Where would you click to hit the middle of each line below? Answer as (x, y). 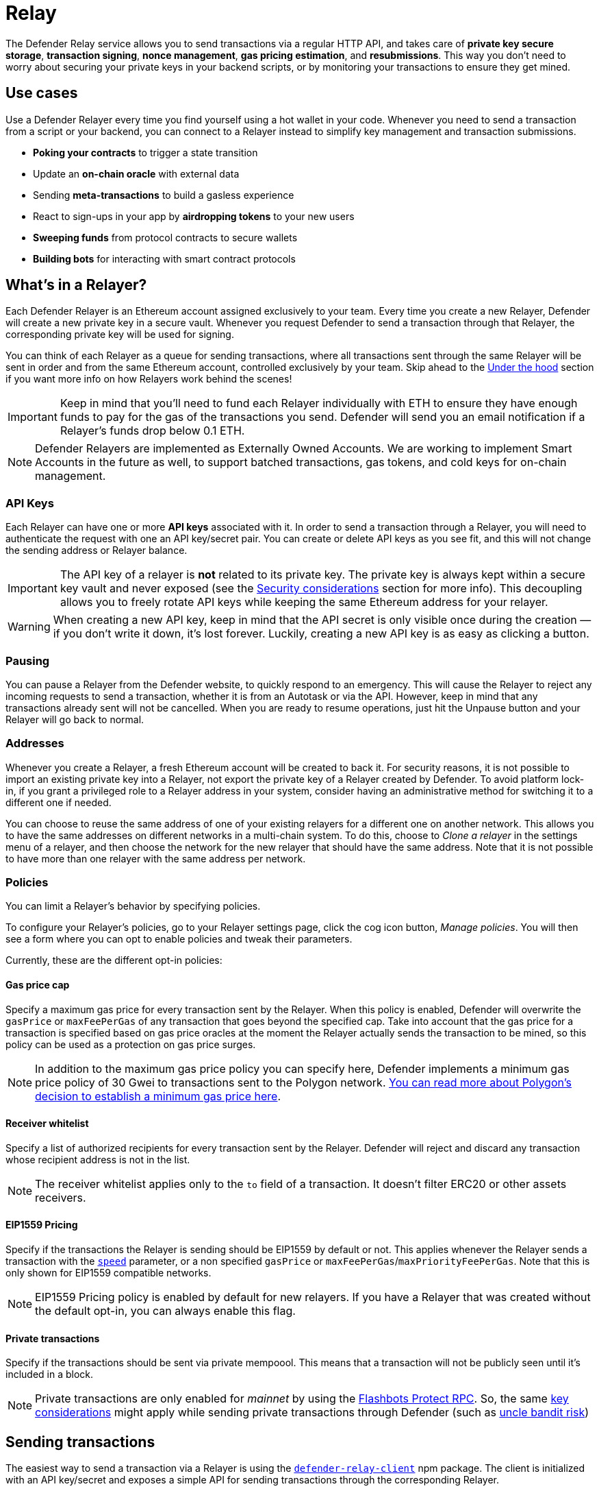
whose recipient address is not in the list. (98, 1159)
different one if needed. (59, 802)
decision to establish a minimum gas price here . (158, 1096)
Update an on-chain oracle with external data (136, 173)
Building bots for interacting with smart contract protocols (164, 258)
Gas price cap (38, 985)
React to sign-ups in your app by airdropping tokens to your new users (194, 216)
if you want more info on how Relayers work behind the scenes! (149, 379)
